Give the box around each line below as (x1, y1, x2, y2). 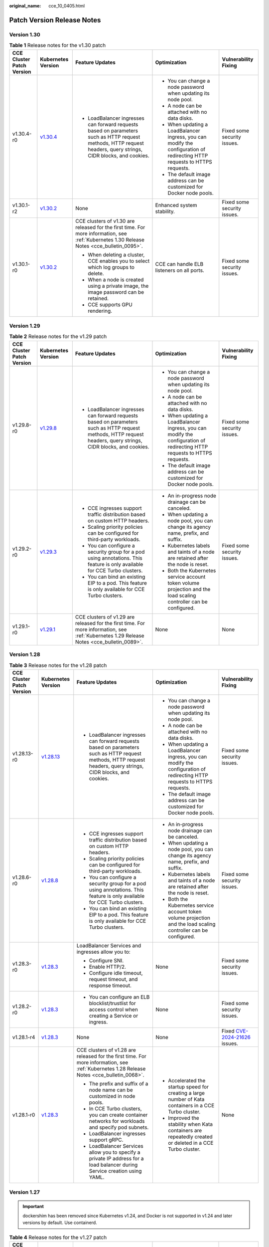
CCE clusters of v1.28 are (76, 1046, 136, 1053)
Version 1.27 (9, 1189, 40, 1196)
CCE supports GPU (88, 301, 133, 308)
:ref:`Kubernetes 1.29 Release (75, 632, 144, 639)
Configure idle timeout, (89, 969, 143, 976)
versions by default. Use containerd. (22, 1220, 97, 1226)
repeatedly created (167, 1133, 213, 1140)
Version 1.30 (9, 31, 41, 38)
